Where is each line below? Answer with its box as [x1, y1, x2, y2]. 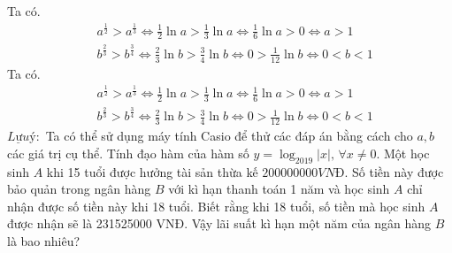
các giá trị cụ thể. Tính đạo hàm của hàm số [7, 143, 249, 162]
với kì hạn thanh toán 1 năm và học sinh [168, 180, 390, 198]
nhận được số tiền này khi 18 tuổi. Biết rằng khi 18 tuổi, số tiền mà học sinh [7, 196, 425, 215]
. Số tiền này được [344, 162, 444, 180]
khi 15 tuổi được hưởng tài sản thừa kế [46, 162, 258, 180]
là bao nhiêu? [7, 231, 80, 249]
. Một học [376, 143, 430, 162]
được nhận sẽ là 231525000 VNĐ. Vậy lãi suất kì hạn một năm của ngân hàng [7, 214, 432, 233]
